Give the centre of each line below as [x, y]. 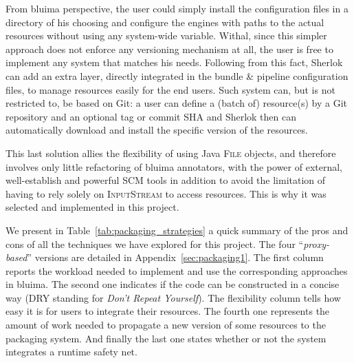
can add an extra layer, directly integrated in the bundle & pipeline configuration [177, 75]
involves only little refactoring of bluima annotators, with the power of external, [174, 166]
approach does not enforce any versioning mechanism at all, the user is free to [169, 49]
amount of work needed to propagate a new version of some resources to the [166, 325]
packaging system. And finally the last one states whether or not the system [166, 338]
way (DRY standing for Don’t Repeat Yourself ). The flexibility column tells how [173, 297]
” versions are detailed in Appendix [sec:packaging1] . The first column [175, 257]
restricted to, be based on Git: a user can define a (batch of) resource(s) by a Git [176, 103]
